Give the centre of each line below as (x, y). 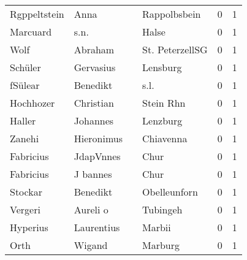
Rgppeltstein (37, 14)
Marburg (161, 245)
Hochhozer (32, 103)
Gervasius (95, 67)
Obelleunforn (170, 192)
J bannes (93, 174)
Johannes (94, 120)
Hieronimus (98, 138)
